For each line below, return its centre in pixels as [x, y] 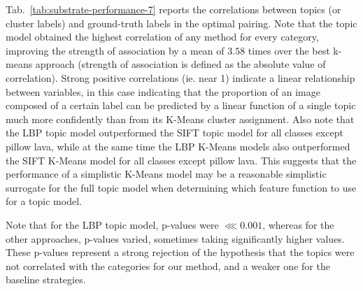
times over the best [289, 50]
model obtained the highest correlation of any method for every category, [162, 37]
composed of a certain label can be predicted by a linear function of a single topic [181, 105]
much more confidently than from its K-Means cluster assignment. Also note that [180, 119]
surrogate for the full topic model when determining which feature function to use [181, 187]
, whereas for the [298, 224]
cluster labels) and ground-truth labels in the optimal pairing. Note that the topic [181, 23]
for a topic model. [44, 201]
